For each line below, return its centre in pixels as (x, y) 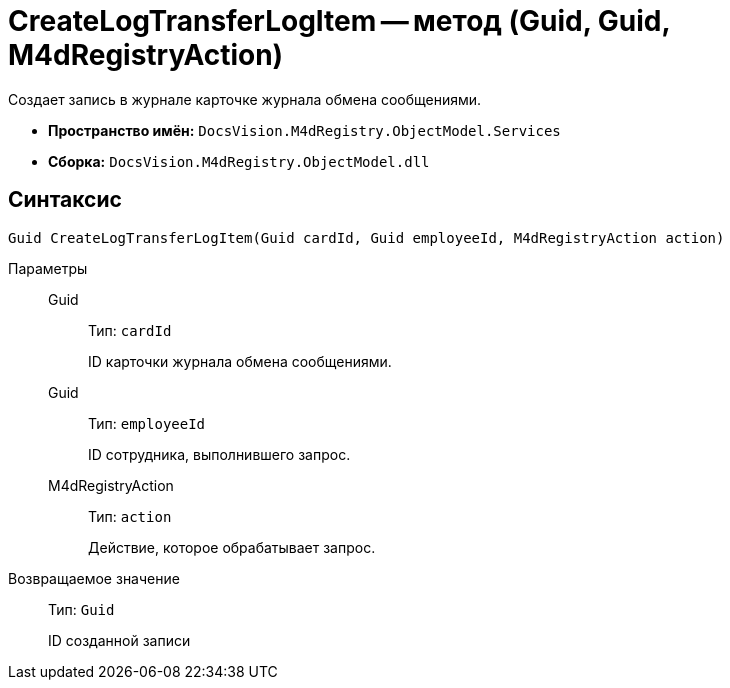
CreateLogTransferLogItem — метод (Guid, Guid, (339, 21)
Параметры (48, 268)
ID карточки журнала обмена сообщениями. (240, 361)
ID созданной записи (119, 640)
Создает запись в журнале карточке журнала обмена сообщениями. (245, 99)
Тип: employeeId (147, 423)
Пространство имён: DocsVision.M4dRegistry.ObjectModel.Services (304, 130)
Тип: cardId (130, 330)
